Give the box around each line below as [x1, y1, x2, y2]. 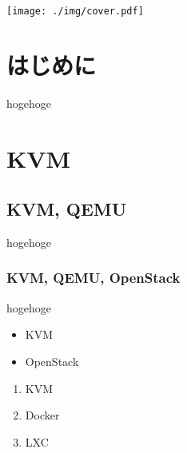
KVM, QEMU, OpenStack [6, 268, 181, 288]
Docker [25, 407, 60, 423]
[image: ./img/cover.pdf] [6, 6, 144, 17]
